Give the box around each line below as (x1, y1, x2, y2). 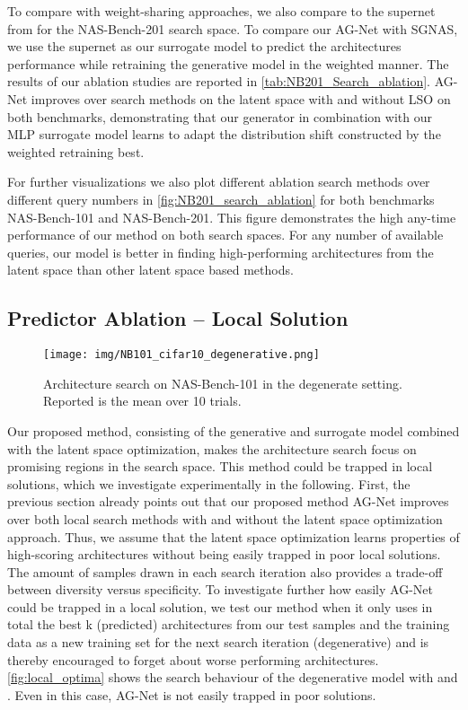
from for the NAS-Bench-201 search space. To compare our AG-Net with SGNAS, (7, 19, 458, 38)
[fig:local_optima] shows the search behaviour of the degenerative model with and (7, 668, 458, 687)
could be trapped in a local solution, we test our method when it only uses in (7, 597, 433, 616)
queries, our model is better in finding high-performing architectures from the (7, 242, 434, 261)
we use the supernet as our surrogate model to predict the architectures (7, 37, 402, 56)
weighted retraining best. (7, 142, 145, 161)
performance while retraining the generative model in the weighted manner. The (7, 54, 449, 73)
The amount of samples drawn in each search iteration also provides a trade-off (7, 562, 443, 581)
